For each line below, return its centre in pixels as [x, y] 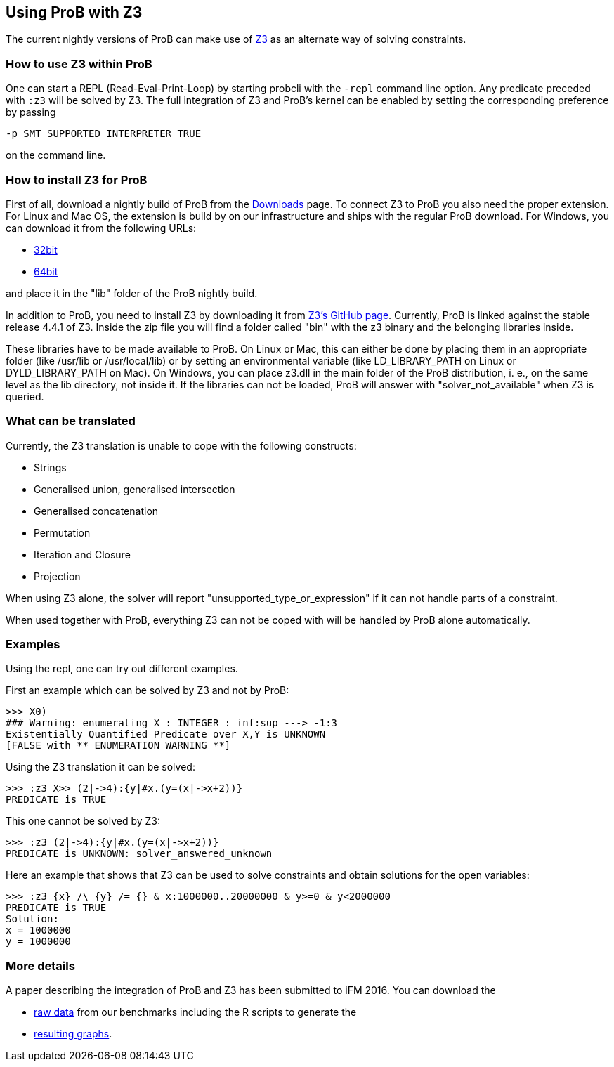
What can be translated [71, 421]
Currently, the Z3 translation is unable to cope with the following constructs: [181, 445]
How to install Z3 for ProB [77, 179]
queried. [25, 396]
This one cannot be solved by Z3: [83, 821]
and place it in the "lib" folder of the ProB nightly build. [132, 293]
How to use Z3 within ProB [79, 64]
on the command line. [56, 155]
